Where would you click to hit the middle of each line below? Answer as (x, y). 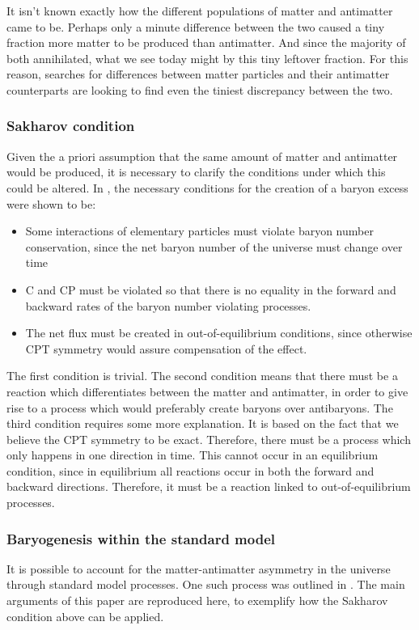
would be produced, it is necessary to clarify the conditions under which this (196, 172)
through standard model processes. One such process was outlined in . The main (206, 584)
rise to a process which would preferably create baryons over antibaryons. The (200, 407)
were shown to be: (51, 203)
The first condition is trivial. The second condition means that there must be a (202, 376)
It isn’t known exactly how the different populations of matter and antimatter (200, 11)
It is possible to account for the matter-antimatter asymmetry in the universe (199, 568)
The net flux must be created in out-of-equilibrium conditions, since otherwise (219, 333)
